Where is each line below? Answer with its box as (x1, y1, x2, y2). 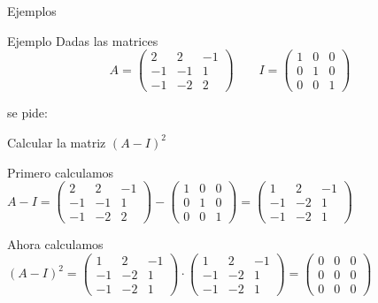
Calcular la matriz (7, 133, 106, 151)
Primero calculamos (7, 163, 114, 181)
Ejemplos (7, 2, 57, 19)
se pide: (7, 103, 48, 122)
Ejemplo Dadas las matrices (7, 31, 158, 49)
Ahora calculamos (7, 235, 104, 254)
